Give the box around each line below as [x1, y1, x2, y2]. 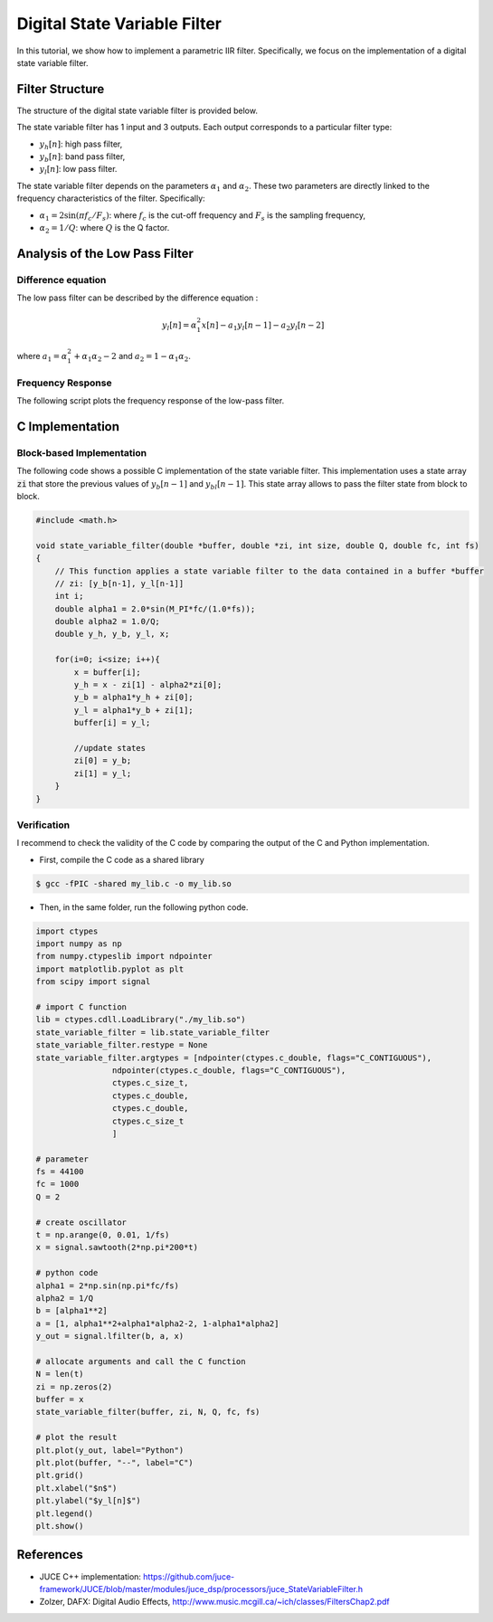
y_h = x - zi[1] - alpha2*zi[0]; [73, 679, 223, 690]
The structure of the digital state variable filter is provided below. [16, 105, 258, 116]
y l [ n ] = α [161, 320, 198, 332]
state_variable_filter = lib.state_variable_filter [35, 1027, 270, 1038]
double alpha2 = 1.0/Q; [54, 616, 160, 627]
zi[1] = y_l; [73, 768, 132, 778]
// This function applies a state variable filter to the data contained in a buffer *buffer [54, 565, 484, 576]
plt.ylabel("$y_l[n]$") [35, 1495, 142, 1506]
